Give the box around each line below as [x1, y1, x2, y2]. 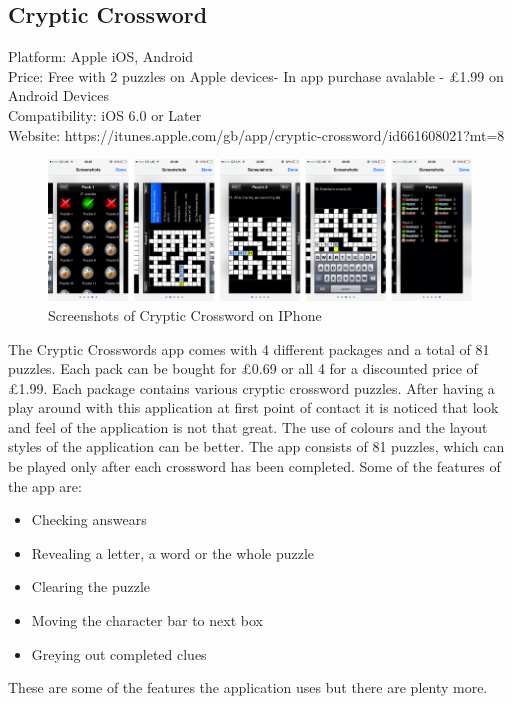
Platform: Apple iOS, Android [8, 46, 194, 67]
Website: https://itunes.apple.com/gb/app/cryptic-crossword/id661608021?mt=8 [8, 124, 505, 145]
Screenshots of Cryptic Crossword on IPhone [48, 304, 322, 325]
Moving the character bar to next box [31, 610, 263, 631]
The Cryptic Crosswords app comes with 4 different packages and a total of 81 [8, 338, 490, 359]
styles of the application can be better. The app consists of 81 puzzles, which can [8, 436, 505, 457]
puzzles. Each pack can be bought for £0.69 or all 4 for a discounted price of [8, 358, 478, 379]
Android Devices [8, 85, 110, 106]
